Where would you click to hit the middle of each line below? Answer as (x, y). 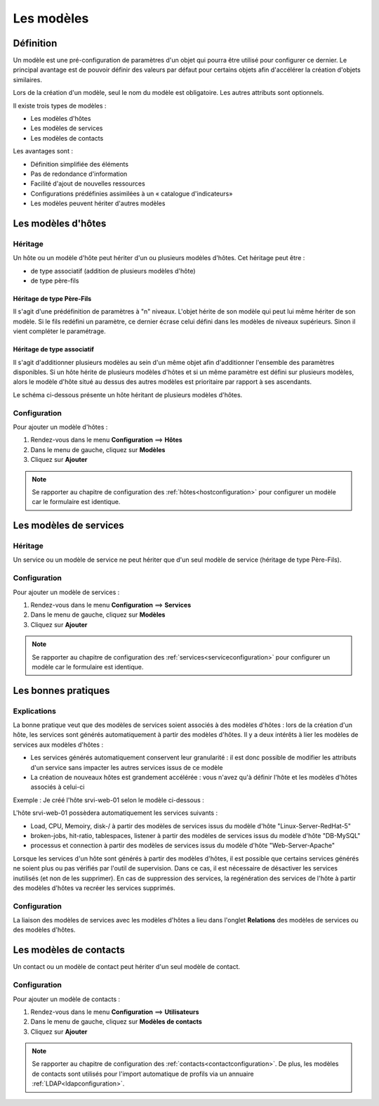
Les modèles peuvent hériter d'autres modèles (98, 203)
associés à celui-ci (58, 787)
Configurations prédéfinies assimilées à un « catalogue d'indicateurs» (132, 193)
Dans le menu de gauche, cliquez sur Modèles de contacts (117, 1022)
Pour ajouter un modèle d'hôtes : (60, 427)
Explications (34, 711)
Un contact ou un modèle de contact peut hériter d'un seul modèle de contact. (126, 967)
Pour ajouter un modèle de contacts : (67, 999)
